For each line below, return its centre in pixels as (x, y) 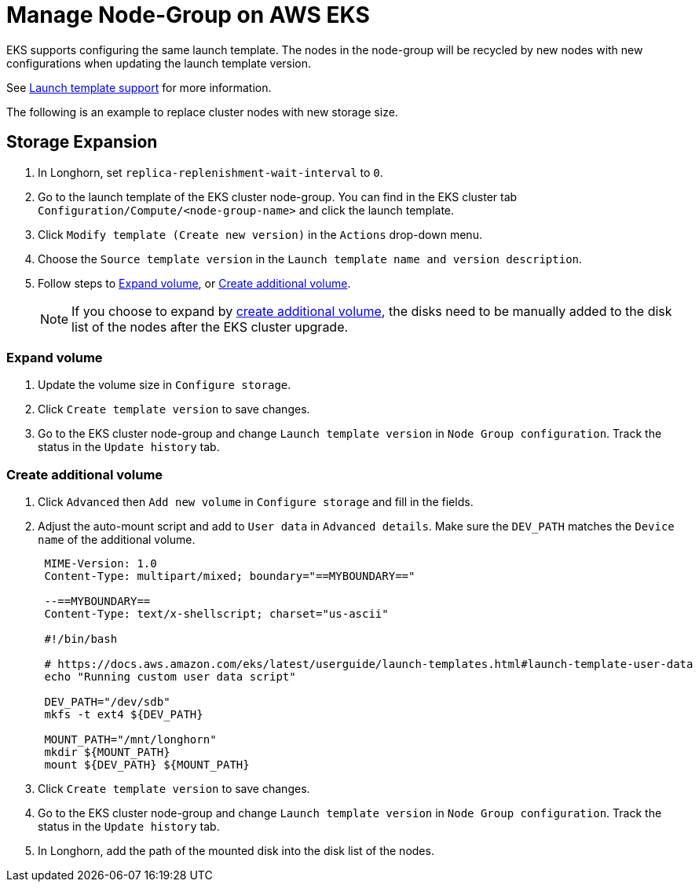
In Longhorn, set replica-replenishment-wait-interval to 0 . (210, 172)
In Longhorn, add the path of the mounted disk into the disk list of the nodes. (236, 851)
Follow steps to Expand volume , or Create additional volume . (194, 283)
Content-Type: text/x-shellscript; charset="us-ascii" (216, 614)
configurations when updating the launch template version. (159, 63)
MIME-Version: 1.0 (101, 564)
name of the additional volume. (117, 540)
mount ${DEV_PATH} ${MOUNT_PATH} (147, 765)
